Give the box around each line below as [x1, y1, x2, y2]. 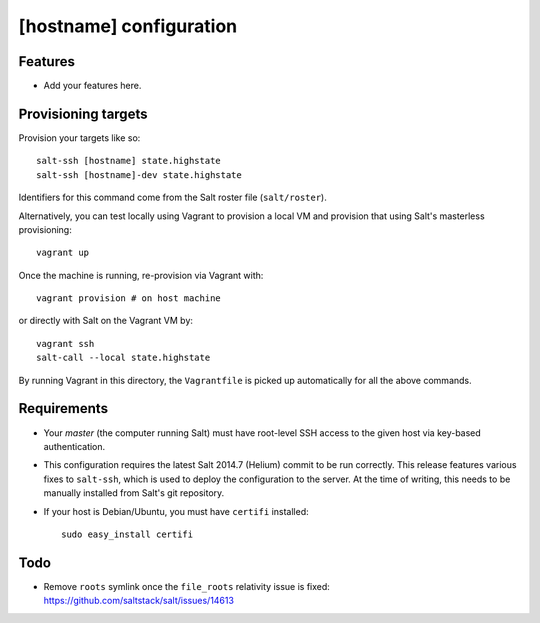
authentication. [43, 440, 106, 452]
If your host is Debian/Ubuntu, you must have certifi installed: [43, 505, 309, 517]
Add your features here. [43, 80, 142, 92]
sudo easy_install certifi [61, 528, 194, 540]
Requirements [18, 400, 109, 417]
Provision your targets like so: [18, 131, 141, 144]
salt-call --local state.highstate [36, 352, 211, 364]
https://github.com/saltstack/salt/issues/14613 [43, 595, 235, 607]
